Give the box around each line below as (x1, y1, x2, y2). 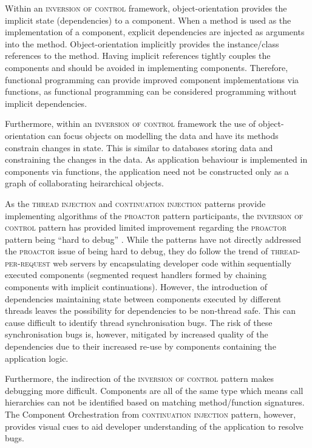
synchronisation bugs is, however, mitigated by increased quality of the (5, 328, 268, 341)
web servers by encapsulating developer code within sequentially (53, 256, 291, 269)
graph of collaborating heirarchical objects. (5, 177, 164, 189)
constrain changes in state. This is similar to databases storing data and (5, 141, 273, 154)
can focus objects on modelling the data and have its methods (48, 129, 279, 141)
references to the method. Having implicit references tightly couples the (5, 49, 271, 62)
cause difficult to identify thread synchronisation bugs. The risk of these (5, 316, 273, 328)
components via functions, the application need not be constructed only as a (5, 165, 289, 177)
